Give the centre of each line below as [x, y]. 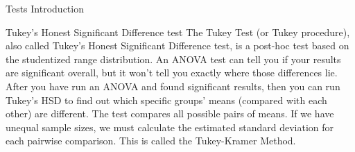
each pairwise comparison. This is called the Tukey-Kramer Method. [151, 141]
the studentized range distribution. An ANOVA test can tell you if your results [173, 59]
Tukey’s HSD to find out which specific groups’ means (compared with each [166, 100]
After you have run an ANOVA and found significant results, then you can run [173, 86]
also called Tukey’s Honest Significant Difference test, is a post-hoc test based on [177, 45]
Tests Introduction [45, 8]
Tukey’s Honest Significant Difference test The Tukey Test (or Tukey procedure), [178, 32]
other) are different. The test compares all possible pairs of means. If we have [170, 113]
